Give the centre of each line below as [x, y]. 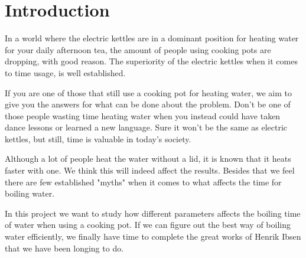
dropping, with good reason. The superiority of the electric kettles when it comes [151, 61]
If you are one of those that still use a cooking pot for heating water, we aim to [149, 92]
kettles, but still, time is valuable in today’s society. [98, 138]
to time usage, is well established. [65, 72]
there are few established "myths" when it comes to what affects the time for [143, 182]
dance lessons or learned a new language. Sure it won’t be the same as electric [146, 127]
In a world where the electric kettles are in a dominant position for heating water [152, 38]
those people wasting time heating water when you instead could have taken [143, 115]
